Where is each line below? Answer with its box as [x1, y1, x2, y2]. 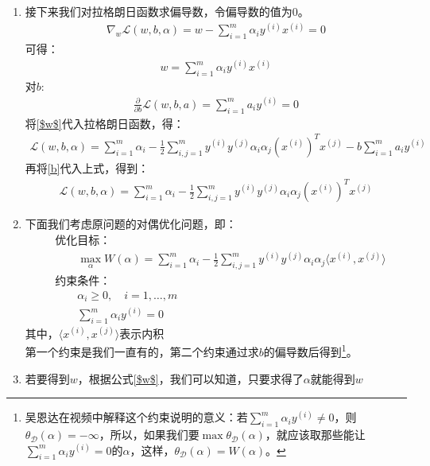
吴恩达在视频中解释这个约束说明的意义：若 [25, 409, 248, 425]
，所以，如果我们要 [99, 426, 200, 443]
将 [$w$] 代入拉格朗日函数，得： [25, 115, 184, 131]
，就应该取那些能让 [265, 426, 366, 443]
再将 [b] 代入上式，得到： [25, 159, 149, 176]
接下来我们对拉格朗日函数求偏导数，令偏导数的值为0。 [25, 3, 309, 19]
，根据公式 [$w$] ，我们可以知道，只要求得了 [77, 370, 304, 386]
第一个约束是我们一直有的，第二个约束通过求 [25, 344, 259, 360]
